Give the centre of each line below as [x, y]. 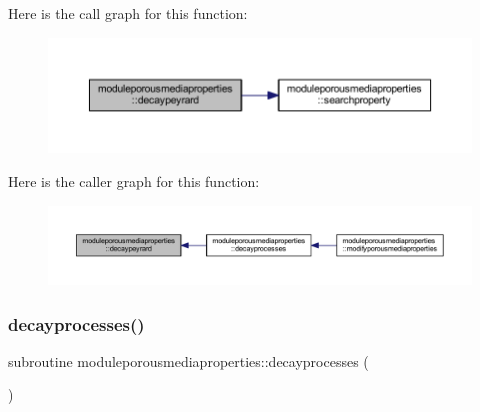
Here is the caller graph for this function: [134, 180]
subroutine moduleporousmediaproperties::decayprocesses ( [188, 360]
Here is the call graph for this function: [128, 13]
